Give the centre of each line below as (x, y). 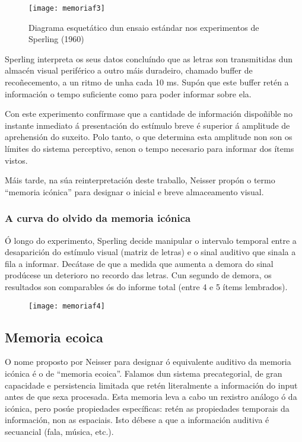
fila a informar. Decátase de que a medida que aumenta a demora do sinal (139, 263)
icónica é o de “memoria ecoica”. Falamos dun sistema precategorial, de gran (144, 373)
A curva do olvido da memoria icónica (98, 218)
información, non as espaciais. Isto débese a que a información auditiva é (137, 420)
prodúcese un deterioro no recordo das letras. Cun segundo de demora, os (138, 275)
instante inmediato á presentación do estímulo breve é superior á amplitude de (147, 125)
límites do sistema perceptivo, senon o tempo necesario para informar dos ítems (150, 148)
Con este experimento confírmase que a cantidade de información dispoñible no (149, 114)
